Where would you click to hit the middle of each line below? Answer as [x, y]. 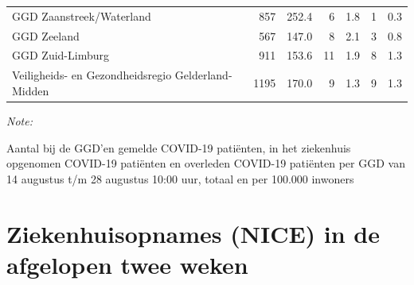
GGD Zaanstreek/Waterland [82, 15]
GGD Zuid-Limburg [61, 55]
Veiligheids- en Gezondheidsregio [92, 75]
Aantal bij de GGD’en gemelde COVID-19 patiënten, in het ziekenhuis [179, 147]
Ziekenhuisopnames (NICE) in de [193, 233]
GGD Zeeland [46, 35]
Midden [31, 90]
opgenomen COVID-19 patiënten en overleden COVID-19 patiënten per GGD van [206, 163]
